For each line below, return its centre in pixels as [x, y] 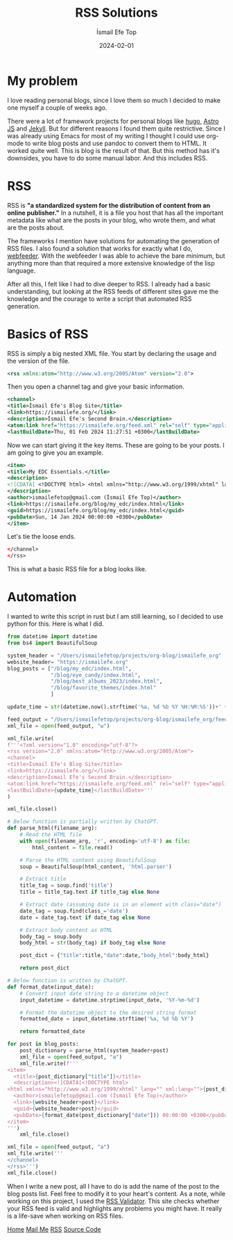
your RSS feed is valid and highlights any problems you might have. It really [115, 1208]
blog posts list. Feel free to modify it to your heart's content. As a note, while [116, 1193]
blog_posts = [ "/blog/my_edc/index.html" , [69, 669]
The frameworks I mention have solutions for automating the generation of [113, 240]
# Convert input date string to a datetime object [94, 993]
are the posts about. [36, 227]
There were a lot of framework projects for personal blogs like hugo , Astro [113, 121]
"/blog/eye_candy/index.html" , [96, 675]
